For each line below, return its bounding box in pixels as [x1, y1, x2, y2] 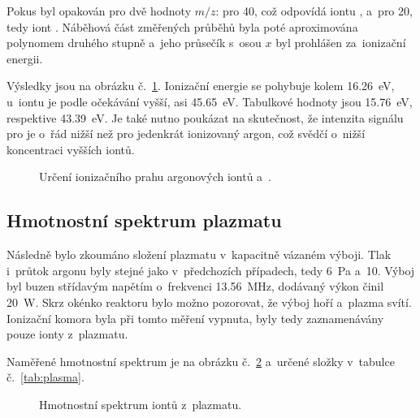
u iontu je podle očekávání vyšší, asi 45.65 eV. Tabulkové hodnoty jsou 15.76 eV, [6, 93, 413, 110]
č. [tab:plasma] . [6, 368, 84, 386]
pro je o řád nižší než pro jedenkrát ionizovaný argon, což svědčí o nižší [6, 125, 366, 142]
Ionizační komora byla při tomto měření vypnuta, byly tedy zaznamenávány [6, 309, 384, 326]
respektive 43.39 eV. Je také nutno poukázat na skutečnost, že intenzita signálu [6, 109, 404, 126]
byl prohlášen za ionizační [275, 34, 406, 51]
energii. [6, 50, 43, 67]
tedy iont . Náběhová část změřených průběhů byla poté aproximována [6, 18, 358, 35]
